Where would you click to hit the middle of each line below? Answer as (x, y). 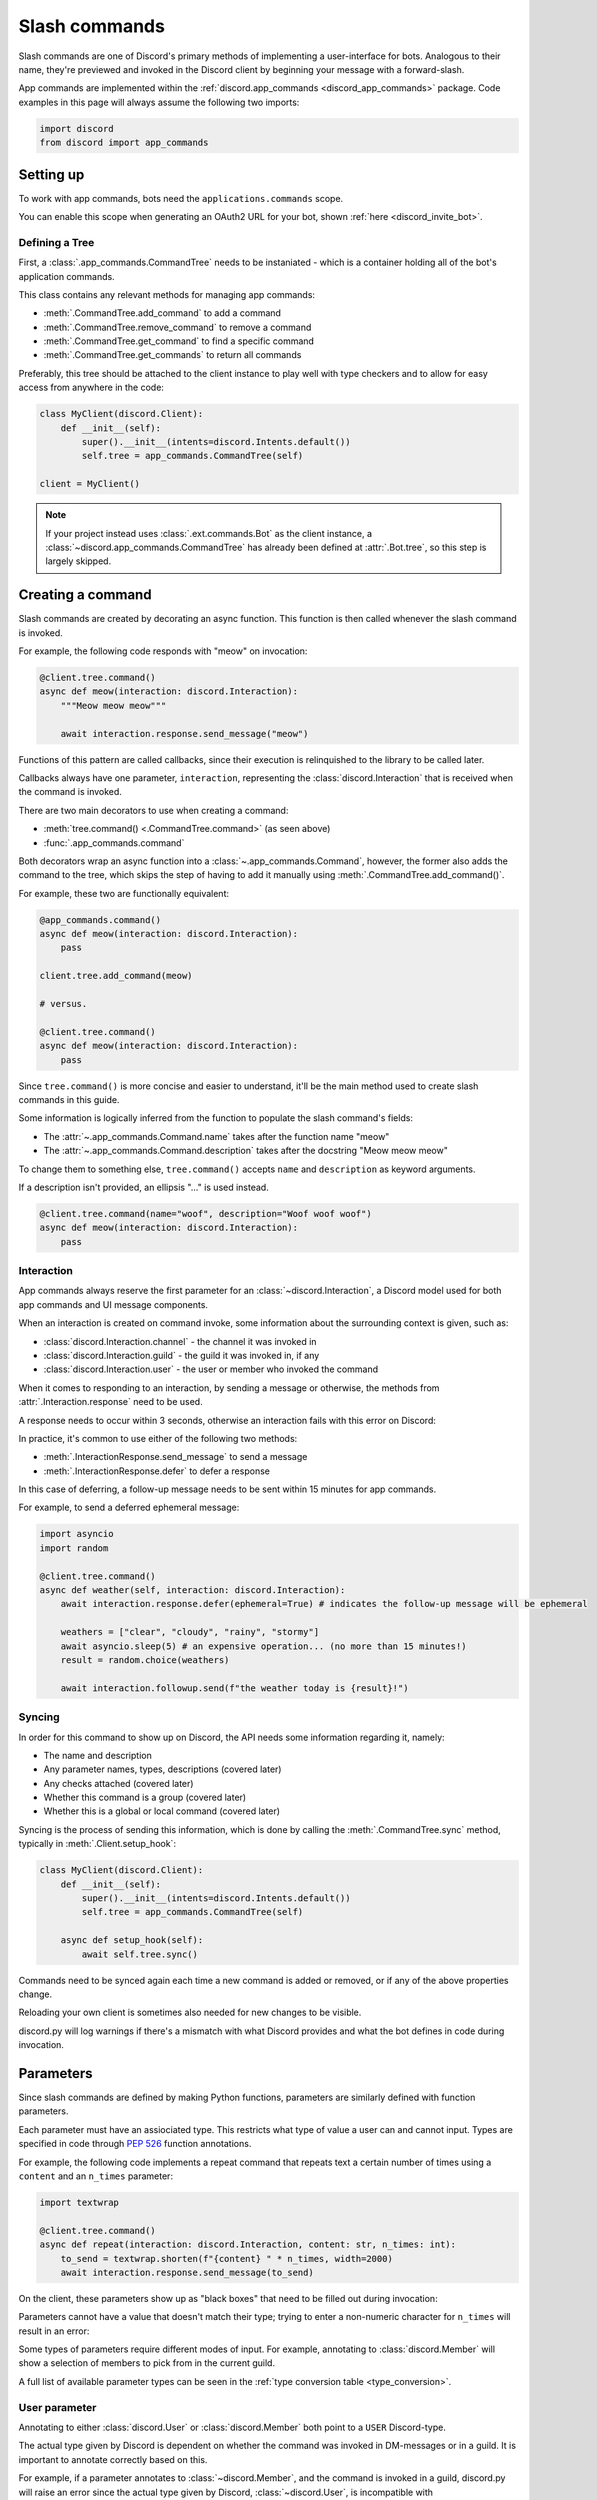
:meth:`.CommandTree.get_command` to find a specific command (179, 341)
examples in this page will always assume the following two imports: (159, 102)
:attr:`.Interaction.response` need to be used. (111, 1402)
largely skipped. (78, 561)
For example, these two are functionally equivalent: (124, 893)
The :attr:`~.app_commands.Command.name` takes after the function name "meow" (216, 1136)
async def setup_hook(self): (132, 1940)
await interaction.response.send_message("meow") (184, 733)
